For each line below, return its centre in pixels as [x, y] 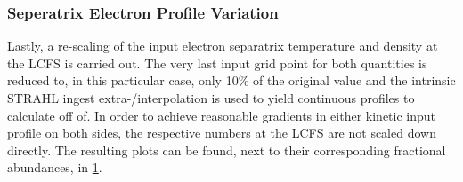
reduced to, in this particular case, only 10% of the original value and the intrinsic [231, 80]
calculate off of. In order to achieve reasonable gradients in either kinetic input [222, 115]
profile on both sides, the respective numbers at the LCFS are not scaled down [222, 133]
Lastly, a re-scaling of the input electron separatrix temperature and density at [223, 46]
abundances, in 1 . [55, 167]
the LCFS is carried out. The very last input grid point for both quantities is [217, 63]
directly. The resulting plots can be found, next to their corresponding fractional [227, 150]
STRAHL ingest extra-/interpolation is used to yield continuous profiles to [211, 98]
